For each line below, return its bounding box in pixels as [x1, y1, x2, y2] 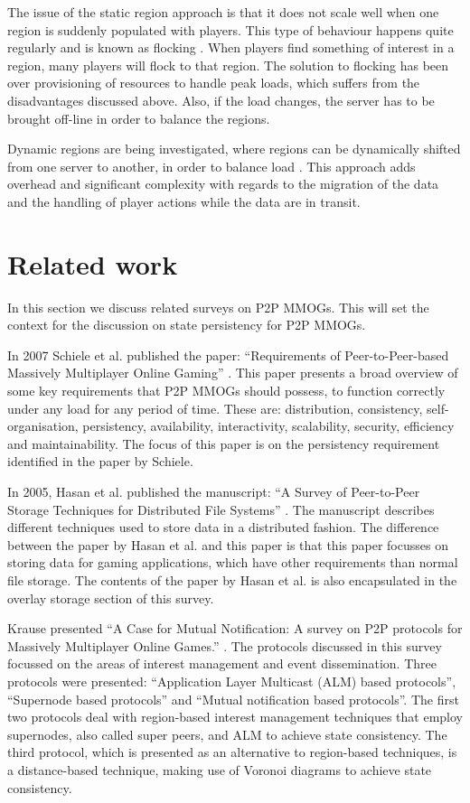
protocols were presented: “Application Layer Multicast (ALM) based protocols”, [7, 671, 456, 690]
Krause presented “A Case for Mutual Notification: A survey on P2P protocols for [7, 619, 463, 638]
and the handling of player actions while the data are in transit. [7, 191, 361, 210]
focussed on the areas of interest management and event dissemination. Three [7, 654, 437, 673]
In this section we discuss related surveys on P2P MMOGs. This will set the [7, 297, 429, 316]
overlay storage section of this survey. [7, 588, 214, 607]
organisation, [7, 416, 79, 435]
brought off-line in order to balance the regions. [7, 108, 270, 127]
